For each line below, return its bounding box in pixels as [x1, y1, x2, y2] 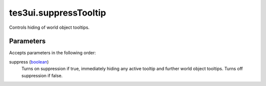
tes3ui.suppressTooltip [9, 7, 106, 18]
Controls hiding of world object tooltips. [9, 24, 90, 30]
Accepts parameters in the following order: [9, 50, 96, 56]
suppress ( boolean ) [9, 59, 49, 64]
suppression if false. [21, 72, 63, 78]
